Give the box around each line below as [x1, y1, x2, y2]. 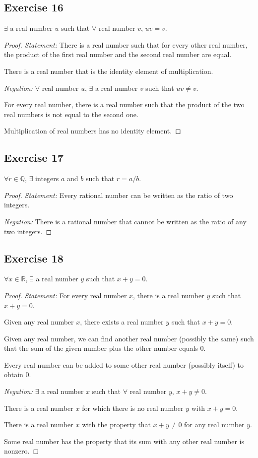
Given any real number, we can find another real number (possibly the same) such [4, 333, 254, 343]
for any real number [184, 419, 245, 430]
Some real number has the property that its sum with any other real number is [4, 436, 244, 446]
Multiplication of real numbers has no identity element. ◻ [4, 126, 181, 136]
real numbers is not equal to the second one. [4, 109, 138, 119]
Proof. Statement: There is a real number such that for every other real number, [4, 39, 248, 50]
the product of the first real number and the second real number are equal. [4, 49, 232, 60]
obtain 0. [4, 369, 31, 380]
